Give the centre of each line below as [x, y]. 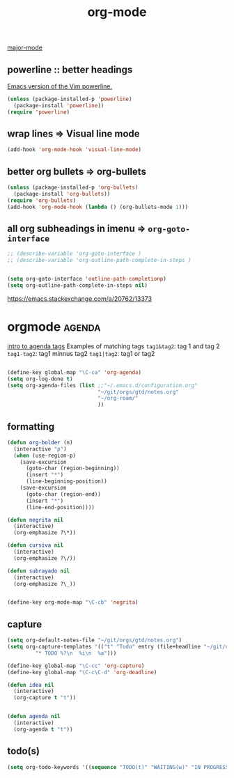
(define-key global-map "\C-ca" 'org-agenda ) [74, 372]
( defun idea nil [31, 685]
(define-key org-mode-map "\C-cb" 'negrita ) [73, 602]
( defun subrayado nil [39, 571]
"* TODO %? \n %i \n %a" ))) [76, 653]
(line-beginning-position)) [67, 481]
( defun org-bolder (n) [40, 442]
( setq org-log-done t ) [40, 379]
